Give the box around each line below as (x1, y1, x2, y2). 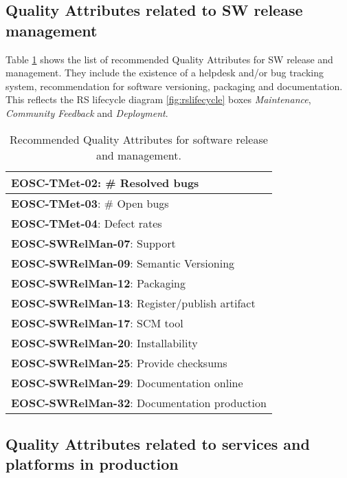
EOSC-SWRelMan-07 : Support (11, 235, 176, 251)
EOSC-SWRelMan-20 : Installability (11, 334, 198, 351)
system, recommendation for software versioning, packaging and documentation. (5, 78, 343, 93)
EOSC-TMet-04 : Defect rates (11, 215, 162, 231)
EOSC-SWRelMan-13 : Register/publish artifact (11, 294, 256, 311)
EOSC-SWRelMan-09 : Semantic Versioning (11, 254, 235, 271)
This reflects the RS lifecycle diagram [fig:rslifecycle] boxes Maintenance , (5, 92, 311, 107)
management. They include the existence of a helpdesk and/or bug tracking (5, 65, 324, 80)
